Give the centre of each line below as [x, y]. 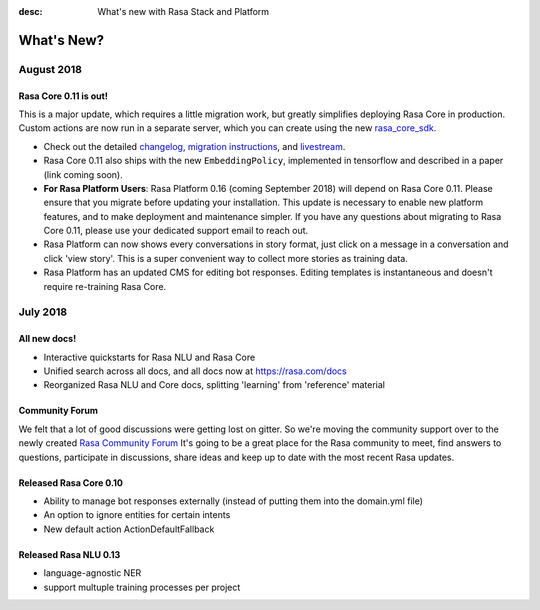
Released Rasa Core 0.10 [71, 482]
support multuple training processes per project [142, 587]
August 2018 [50, 69]
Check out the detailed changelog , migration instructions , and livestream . [194, 146]
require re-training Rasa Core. [105, 286]
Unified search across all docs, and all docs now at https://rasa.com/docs [195, 371]
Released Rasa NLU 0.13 [69, 554]
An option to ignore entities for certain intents [137, 515]
